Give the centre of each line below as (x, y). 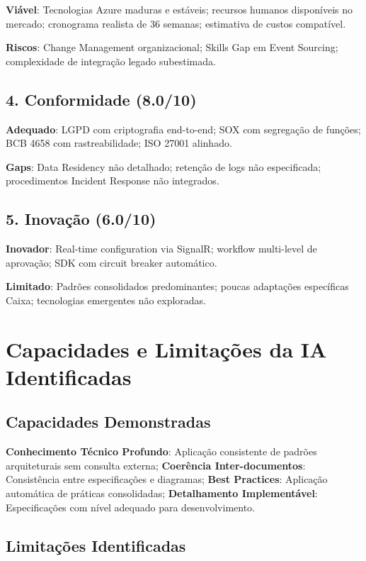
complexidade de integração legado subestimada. (111, 61)
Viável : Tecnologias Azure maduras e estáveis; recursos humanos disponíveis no (179, 9)
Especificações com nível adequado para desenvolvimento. (131, 507)
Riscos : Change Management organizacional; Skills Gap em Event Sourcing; (172, 47)
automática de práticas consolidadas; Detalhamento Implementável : (162, 493)
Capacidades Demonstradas (108, 422)
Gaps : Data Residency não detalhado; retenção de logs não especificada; (164, 166)
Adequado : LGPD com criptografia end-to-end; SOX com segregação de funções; (183, 129)
